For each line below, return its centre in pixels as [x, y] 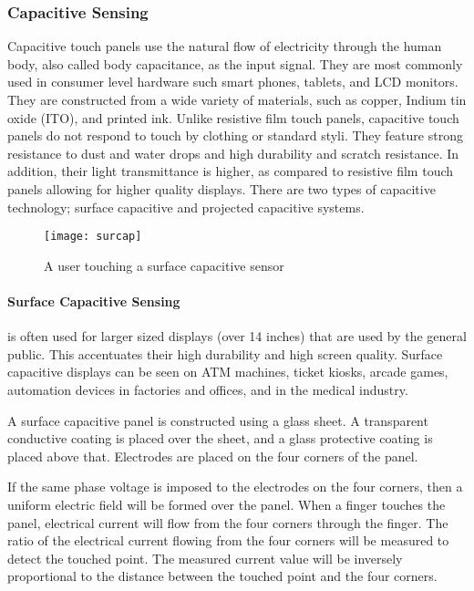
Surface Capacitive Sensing [94, 301]
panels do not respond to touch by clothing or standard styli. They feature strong [235, 135]
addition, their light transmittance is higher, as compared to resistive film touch [231, 171]
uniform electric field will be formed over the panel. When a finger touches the [227, 504]
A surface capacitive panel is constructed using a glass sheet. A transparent [218, 420]
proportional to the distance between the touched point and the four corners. [222, 576]
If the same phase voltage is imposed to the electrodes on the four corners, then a [235, 487]
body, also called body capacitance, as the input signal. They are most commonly [235, 63]
